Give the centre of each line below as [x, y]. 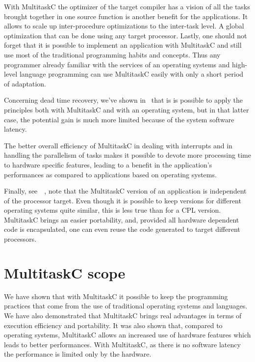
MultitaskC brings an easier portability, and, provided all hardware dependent [122, 219]
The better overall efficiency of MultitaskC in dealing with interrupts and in [118, 145]
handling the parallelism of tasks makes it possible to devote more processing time [127, 155]
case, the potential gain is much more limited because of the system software [119, 119]
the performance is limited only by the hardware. [78, 354]
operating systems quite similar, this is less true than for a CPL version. [113, 210]
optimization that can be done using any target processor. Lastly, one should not [126, 35]
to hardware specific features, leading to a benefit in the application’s [108, 164]
